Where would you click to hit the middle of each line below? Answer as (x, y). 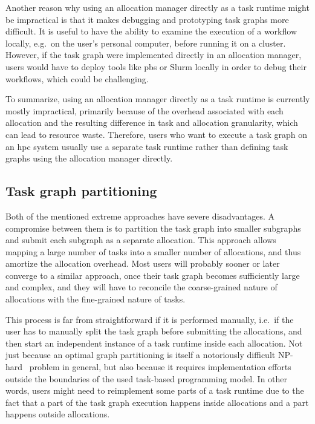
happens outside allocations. (58, 414)
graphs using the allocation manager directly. (89, 158)
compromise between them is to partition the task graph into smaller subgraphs (153, 228)
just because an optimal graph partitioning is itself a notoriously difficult (141, 355)
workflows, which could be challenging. (77, 78)
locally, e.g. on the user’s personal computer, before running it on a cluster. (146, 43)
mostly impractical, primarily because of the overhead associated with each (145, 110)
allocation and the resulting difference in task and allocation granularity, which (152, 122)
